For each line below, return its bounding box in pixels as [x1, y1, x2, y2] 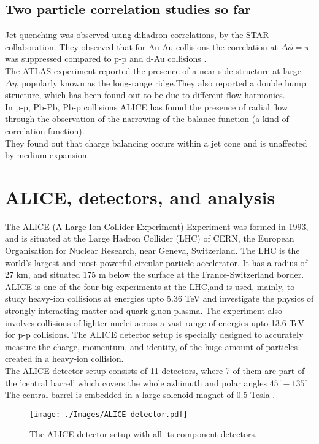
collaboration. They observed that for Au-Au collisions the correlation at [5, 40, 278, 53]
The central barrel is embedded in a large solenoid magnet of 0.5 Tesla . [5, 388, 275, 401]
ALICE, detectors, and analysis [5, 184, 275, 209]
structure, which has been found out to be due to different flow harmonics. [5, 88, 285, 101]
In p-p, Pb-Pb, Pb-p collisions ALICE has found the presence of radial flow [5, 100, 288, 113]
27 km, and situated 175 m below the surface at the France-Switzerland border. [5, 268, 304, 281]
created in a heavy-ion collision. [5, 352, 124, 365]
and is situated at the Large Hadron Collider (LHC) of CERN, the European [5, 232, 294, 245]
